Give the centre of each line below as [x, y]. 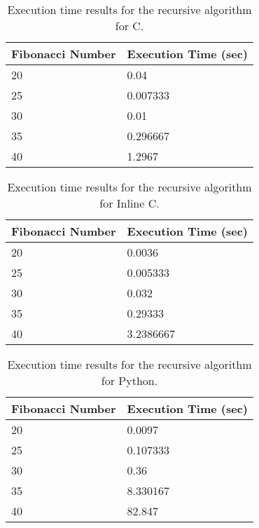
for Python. [129, 380]
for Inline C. [129, 203]
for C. [129, 26]
